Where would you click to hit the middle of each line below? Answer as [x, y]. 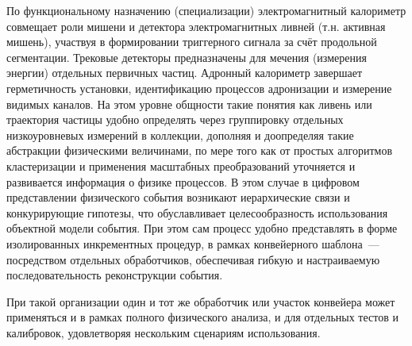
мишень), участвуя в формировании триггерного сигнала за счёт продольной [192, 42]
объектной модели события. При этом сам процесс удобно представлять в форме [202, 228]
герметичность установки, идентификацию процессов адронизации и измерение [199, 88]
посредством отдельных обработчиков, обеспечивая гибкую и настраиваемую [193, 259]
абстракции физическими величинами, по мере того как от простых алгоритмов [200, 150]
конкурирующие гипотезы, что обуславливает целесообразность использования [197, 212]
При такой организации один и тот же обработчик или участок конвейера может [201, 301]
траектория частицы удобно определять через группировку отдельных [175, 119]
